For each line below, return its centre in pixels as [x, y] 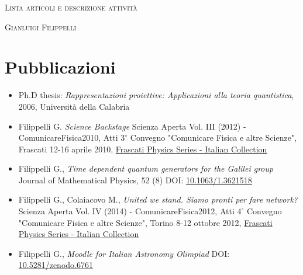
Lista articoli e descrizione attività [71, 7]
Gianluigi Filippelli [41, 27]
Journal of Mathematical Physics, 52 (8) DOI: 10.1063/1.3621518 [135, 180]
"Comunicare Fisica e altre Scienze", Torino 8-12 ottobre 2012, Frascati [145, 222]
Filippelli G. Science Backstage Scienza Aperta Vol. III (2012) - [132, 126]
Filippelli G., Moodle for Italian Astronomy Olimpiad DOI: [124, 253]
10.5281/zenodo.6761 [56, 265]
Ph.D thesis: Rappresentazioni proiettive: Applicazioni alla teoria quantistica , [156, 95]
